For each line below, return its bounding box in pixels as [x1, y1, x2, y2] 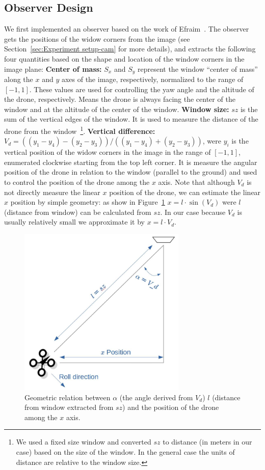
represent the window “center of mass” [137, 63, 258, 74]
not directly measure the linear [4, 186, 100, 197]
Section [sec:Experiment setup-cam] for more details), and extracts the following [4, 43, 256, 54]
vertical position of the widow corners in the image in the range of [4, 147, 211, 157]
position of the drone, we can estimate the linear [109, 186, 261, 197]
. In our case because [160, 206, 226, 217]
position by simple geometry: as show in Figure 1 [10, 197, 165, 207]
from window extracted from [24, 402, 114, 412]
